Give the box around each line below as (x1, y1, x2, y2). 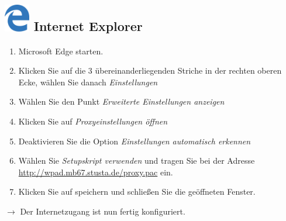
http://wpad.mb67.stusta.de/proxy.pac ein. (18, 165, 173, 178)
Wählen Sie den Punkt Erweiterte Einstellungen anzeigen (18, 95, 225, 108)
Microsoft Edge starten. (18, 44, 104, 57)
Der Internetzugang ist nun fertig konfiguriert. (20, 205, 185, 217)
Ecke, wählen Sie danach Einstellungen (18, 75, 158, 88)
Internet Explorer (33, 17, 143, 35)
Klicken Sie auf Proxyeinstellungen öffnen (18, 115, 168, 127)
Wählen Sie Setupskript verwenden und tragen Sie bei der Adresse (18, 154, 255, 167)
